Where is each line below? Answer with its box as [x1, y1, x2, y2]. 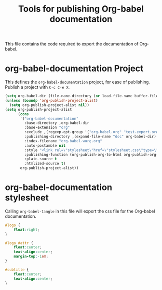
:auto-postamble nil [24, 143, 66, 148]
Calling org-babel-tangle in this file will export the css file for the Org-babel [5, 208, 155, 214]
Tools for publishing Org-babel [18, 3, 144, 15]
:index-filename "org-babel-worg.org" [24, 138, 103, 143]
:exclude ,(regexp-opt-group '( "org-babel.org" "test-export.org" [24, 130, 161, 135]
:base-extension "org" [24, 125, 70, 130]
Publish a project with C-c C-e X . [5, 84, 70, 90]
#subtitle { [5, 267, 29, 272]
